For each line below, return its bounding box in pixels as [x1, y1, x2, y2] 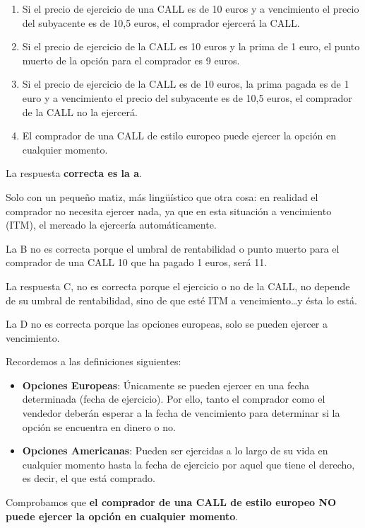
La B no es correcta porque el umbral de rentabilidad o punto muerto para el [6, 241, 340, 256]
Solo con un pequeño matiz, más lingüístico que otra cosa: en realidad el [6, 189, 318, 204]
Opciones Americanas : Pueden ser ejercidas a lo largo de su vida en [22, 443, 328, 458]
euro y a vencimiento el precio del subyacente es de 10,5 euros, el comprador [22, 90, 352, 105]
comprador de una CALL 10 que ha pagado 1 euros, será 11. [6, 255, 268, 270]
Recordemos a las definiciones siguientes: [6, 354, 181, 369]
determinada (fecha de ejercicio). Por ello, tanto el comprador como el [22, 391, 325, 406]
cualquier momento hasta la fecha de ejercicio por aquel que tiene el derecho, [22, 457, 355, 471]
